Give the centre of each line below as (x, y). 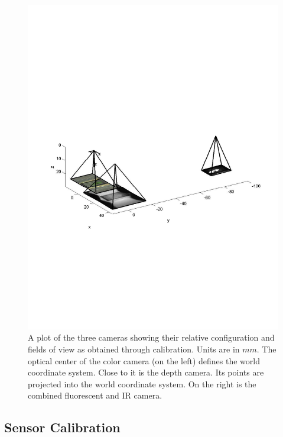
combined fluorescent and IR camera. (95, 395)
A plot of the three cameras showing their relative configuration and (151, 337)
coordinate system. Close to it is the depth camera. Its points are (146, 372)
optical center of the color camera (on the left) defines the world (144, 360)
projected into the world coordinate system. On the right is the (142, 383)
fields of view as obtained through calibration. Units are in (134, 349)
